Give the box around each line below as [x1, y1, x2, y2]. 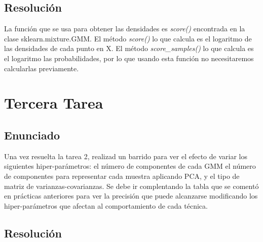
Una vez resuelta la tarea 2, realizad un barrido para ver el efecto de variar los [4, 151, 247, 161]
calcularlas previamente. [4, 63, 79, 73]
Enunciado [4, 127, 60, 142]
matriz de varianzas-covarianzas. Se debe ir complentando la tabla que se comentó [4, 180, 259, 191]
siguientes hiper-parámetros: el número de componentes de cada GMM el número [4, 161, 256, 171]
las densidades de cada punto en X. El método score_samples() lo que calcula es [4, 43, 254, 54]
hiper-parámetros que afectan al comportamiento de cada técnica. [4, 200, 208, 211]
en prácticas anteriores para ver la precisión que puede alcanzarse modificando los [4, 190, 258, 201]
